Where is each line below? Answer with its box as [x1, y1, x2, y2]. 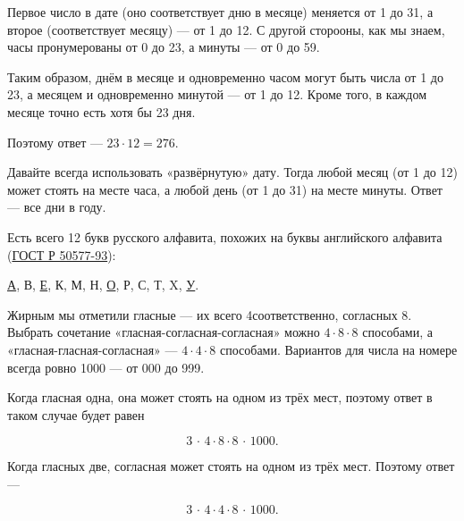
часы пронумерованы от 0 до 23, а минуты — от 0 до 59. [7, 38, 320, 56]
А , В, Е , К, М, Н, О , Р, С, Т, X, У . [7, 275, 199, 294]
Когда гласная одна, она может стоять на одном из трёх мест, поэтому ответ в [7, 388, 433, 407]
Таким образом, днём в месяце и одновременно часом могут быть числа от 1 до [7, 67, 443, 86]
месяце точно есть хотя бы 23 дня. [7, 102, 196, 121]
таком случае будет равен [7, 405, 145, 424]
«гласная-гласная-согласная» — [7, 340, 178, 358]
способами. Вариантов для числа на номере [219, 340, 458, 358]
